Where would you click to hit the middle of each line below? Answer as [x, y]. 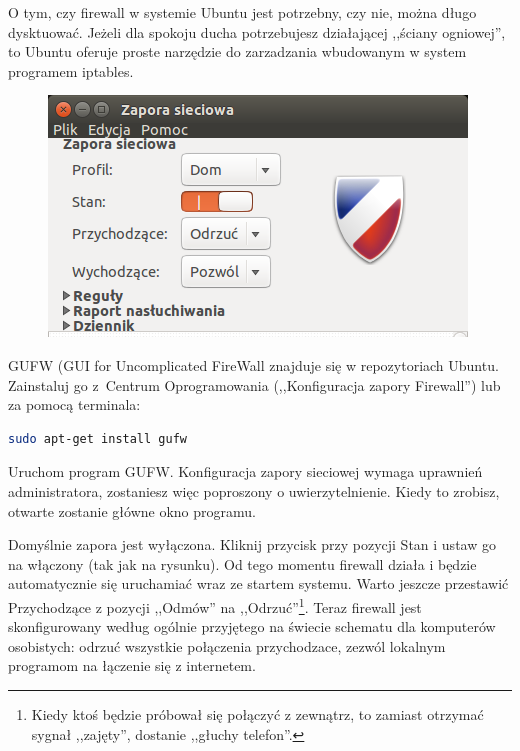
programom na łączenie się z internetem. [132, 665]
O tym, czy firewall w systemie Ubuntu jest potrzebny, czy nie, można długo [242, 12]
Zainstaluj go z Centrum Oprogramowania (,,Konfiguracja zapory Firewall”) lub [254, 384]
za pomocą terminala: [74, 404]
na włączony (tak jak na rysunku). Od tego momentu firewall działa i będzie [242, 563]
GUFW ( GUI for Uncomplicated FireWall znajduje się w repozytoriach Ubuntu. [253, 364]
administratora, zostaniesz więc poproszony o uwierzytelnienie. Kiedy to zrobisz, [254, 490]
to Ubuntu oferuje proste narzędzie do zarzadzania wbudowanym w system [237, 51]
